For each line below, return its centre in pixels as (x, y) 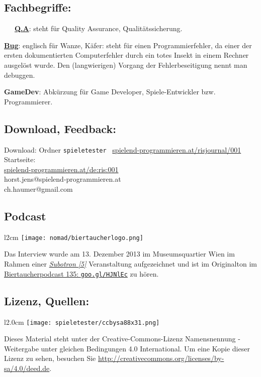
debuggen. (20, 75)
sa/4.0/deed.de (27, 368)
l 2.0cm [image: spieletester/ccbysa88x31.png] (82, 322)
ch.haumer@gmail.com (38, 189)
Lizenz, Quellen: (47, 300)
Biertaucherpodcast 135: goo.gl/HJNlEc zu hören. (81, 273)
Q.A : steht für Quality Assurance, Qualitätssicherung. (99, 28)
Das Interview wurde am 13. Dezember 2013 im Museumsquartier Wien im (119, 254)
